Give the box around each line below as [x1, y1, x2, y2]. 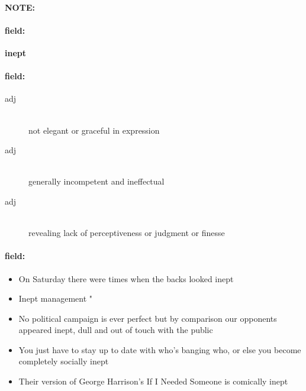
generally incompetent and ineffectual [28, 175, 165, 188]
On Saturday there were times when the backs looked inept [18, 272, 234, 285]
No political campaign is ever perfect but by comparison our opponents [18, 312, 277, 324]
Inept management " [18, 292, 93, 305]
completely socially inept [18, 355, 109, 367]
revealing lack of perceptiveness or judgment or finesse [28, 227, 225, 239]
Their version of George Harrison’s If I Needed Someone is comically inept [18, 375, 288, 387]
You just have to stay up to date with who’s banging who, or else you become [18, 343, 301, 356]
